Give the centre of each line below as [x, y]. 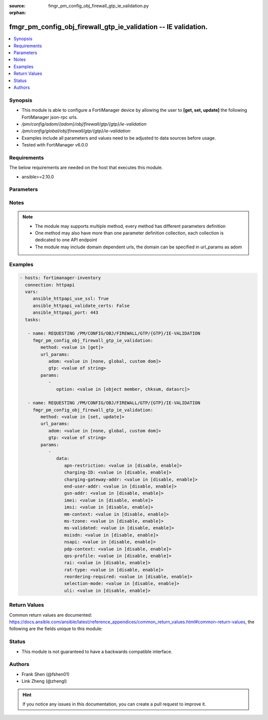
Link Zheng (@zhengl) [44, 681]
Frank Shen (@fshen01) [45, 674]
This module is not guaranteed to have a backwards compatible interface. [97, 651]
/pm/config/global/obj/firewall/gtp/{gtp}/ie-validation [76, 131]
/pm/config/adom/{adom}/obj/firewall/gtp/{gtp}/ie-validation [84, 124]
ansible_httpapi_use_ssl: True [71, 299]
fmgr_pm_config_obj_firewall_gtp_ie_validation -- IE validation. [108, 27]
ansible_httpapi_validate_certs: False [81, 306]
